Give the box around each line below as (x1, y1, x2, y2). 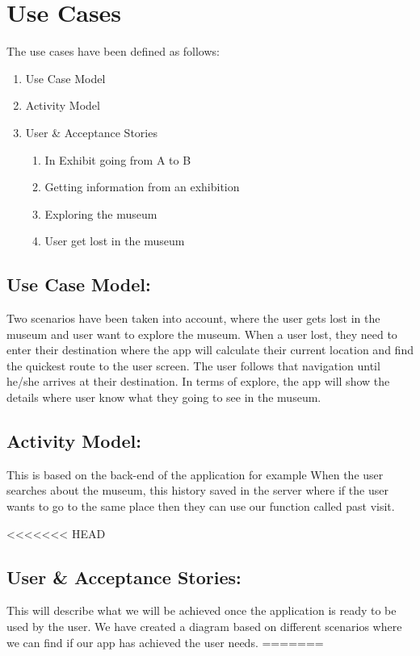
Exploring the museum (44, 205, 157, 222)
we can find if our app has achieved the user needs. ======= (6, 633, 324, 650)
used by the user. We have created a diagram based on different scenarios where (6, 618, 402, 635)
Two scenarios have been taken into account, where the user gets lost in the (6, 310, 380, 327)
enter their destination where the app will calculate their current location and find (6, 341, 414, 358)
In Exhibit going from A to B (44, 151, 191, 168)
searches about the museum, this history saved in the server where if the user (6, 482, 388, 499)
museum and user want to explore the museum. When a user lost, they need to (6, 325, 397, 342)
